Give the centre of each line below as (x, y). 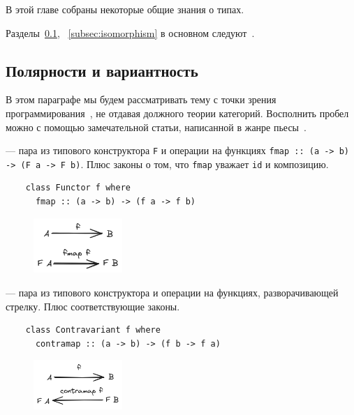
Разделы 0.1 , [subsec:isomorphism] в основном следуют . (130, 32)
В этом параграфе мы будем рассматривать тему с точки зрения (141, 99)
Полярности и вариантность (102, 70)
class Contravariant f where (93, 330)
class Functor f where (78, 188)
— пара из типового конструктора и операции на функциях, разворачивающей (172, 292)
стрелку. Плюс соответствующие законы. (93, 306)
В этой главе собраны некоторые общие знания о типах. (125, 9)
